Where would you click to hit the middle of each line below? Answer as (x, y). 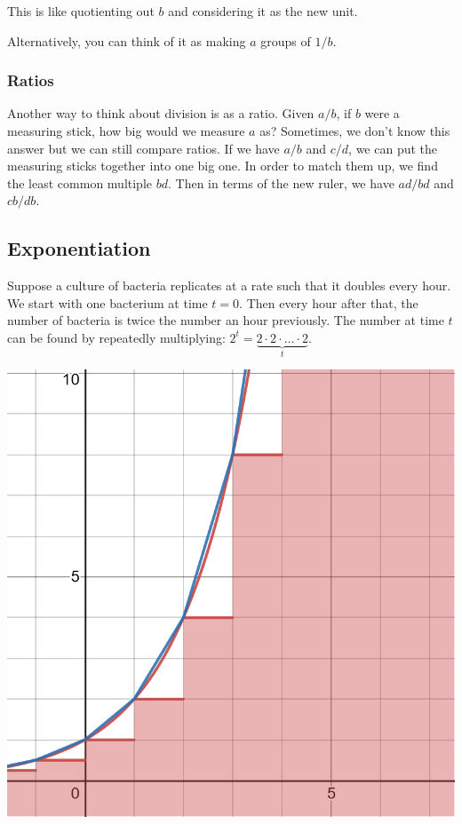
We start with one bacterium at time (108, 302)
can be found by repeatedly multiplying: (116, 337)
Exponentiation (79, 248)
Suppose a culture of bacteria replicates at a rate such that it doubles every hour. (229, 285)
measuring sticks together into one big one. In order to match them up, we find (223, 166)
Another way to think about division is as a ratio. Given (161, 113)
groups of (286, 40)
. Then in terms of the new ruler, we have (281, 182)
